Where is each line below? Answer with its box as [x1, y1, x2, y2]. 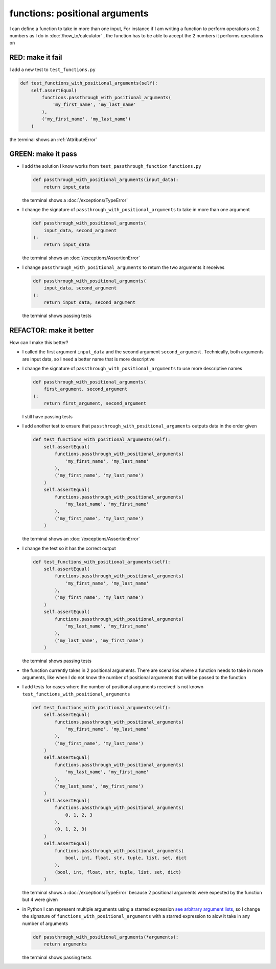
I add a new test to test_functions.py [9, 66, 96, 73]
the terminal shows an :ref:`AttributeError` [9, 136, 97, 143]
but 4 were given [22, 896, 58, 903]
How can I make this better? [9, 339, 68, 345]
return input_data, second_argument [43, 299, 135, 305]
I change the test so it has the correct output [22, 545, 116, 551]
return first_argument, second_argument [43, 400, 147, 407]
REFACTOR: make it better [9, 326, 94, 334]
